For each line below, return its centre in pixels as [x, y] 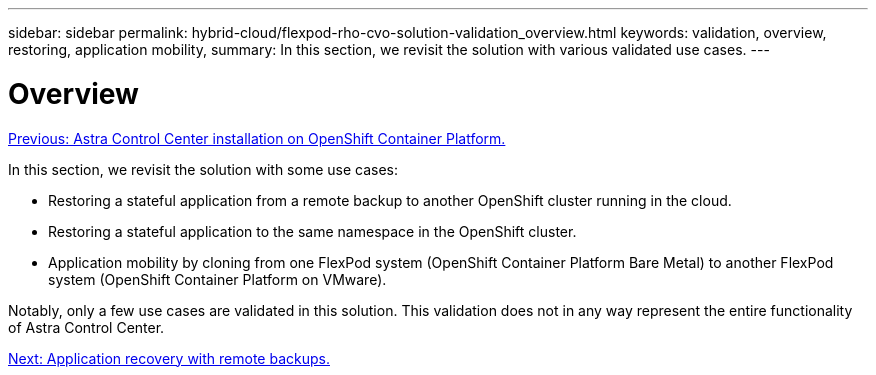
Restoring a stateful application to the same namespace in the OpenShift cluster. [312, 231]
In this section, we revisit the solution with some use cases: [203, 169]
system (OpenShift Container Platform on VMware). [217, 279]
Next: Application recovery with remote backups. [169, 358]
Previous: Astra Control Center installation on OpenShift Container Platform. [257, 138]
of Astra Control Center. [86, 327]
